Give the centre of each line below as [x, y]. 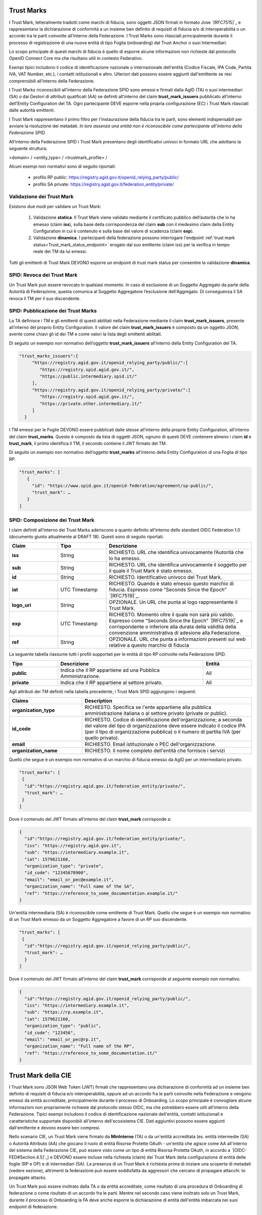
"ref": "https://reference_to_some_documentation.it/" [91, 1053]
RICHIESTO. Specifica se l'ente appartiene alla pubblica [148, 707]
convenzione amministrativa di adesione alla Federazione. [175, 633]
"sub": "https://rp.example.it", [64, 1012]
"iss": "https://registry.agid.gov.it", [73, 845]
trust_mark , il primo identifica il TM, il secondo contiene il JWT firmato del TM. [88, 443]
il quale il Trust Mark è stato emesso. [151, 571]
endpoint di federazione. [33, 1207]
